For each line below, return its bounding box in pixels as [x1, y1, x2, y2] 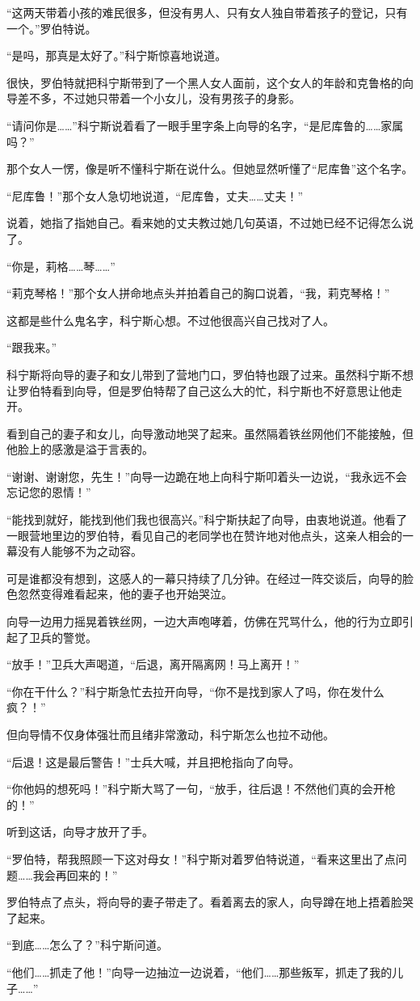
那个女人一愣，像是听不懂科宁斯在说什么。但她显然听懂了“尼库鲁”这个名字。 [6, 160, 414, 177]
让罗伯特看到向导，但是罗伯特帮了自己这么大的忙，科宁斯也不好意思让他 [6, 382, 391, 399]
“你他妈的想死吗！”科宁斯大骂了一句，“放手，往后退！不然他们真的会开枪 [6, 780, 396, 797]
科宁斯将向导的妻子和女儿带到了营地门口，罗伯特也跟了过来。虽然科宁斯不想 [6, 365, 414, 382]
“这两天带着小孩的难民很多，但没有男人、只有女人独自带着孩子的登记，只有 [6, 4, 408, 20]
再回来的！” [55, 866, 118, 883]
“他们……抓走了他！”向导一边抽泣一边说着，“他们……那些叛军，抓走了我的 [6, 963, 393, 980]
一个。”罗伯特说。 [6, 19, 97, 36]
